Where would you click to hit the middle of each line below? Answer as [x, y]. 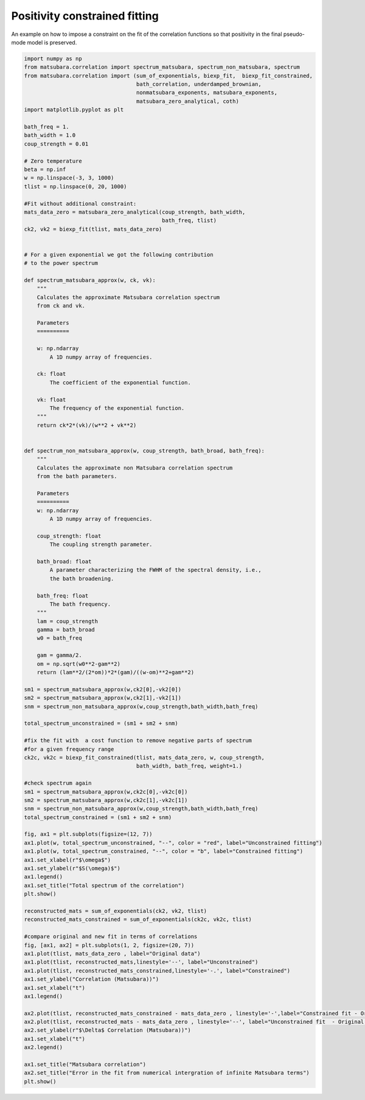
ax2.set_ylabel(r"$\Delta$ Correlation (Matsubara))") [107, 1030]
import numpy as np [53, 58]
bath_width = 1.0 [50, 135]
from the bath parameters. [77, 476]
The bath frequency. [80, 604]
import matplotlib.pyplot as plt [74, 110]
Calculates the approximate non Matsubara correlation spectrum [135, 468]
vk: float [51, 400]
